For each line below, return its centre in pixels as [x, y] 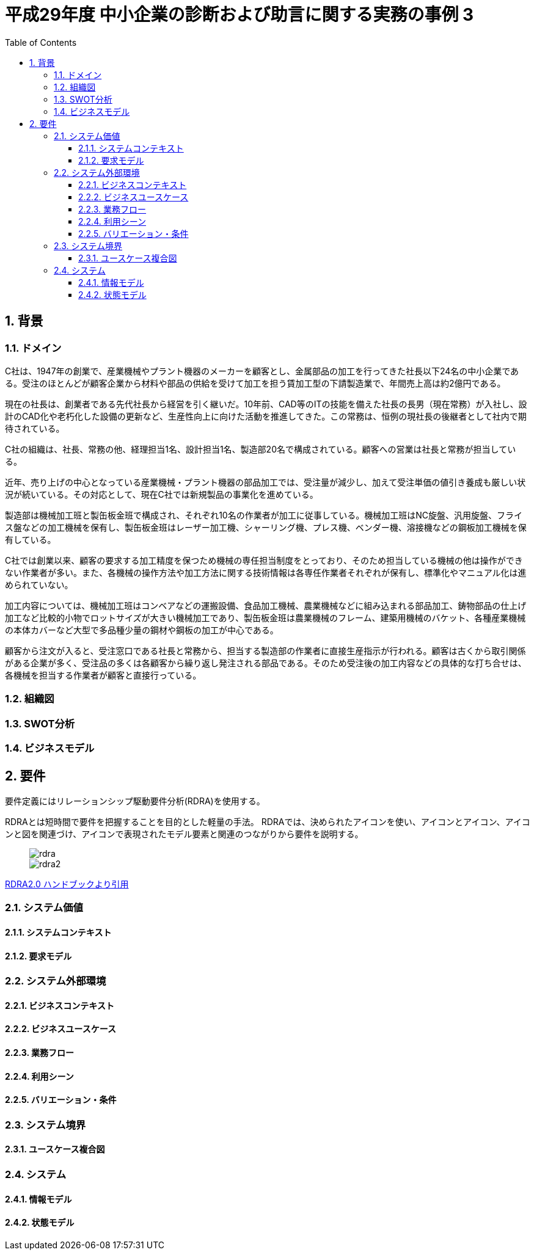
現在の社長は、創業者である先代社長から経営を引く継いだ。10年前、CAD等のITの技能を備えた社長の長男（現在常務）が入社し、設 [266, 404]
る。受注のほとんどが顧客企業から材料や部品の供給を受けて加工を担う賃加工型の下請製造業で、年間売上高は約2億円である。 [255, 383]
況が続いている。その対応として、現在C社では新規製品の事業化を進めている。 [162, 494]
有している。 [31, 539]
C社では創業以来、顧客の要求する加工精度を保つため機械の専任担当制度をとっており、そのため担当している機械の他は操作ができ [264, 560]
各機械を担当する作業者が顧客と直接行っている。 [103, 675]
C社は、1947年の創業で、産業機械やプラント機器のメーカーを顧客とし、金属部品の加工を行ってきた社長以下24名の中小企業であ [262, 371]
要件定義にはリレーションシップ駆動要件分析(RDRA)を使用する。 [135, 801]
